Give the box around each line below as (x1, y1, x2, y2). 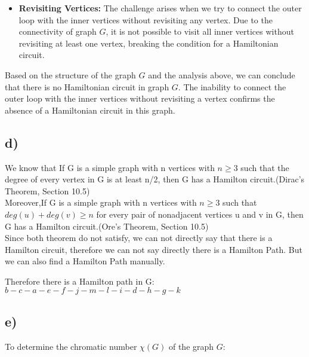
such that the (240, 161, 289, 173)
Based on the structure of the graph (5, 68, 136, 81)
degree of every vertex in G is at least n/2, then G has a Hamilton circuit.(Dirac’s (5, 173, 305, 185)
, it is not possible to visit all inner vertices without (106, 25, 294, 38)
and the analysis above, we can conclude (148, 68, 295, 81)
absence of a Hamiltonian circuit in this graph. (5, 103, 175, 116)
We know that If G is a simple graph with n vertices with (5, 161, 215, 173)
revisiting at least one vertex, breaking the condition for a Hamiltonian (18, 36, 279, 49)
